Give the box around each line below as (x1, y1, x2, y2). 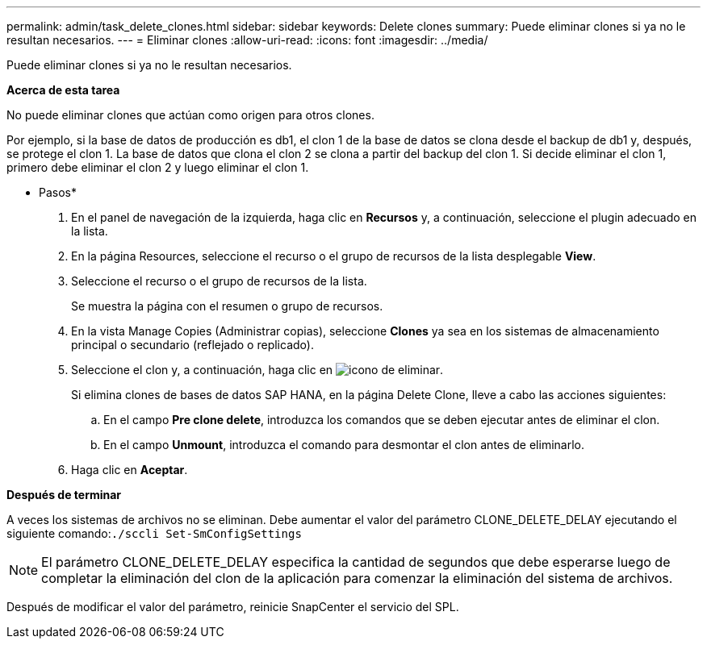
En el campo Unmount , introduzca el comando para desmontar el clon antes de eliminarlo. (103, 438, 584, 451)
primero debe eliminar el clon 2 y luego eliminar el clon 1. (6, 160, 309, 174)
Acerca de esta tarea (6, 83, 120, 97)
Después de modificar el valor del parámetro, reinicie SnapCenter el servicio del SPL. (6, 600, 459, 614)
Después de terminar (6, 488, 122, 501)
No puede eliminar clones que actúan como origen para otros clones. (6, 108, 374, 122)
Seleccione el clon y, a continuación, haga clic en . (71, 363, 444, 377)
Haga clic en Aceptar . (71, 463, 188, 476)
